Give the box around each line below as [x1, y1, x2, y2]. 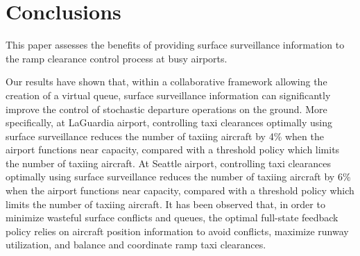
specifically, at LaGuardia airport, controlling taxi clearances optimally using [6, 115, 332, 130]
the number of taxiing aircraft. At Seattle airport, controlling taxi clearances [6, 155, 331, 170]
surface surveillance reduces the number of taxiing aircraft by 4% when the [6, 128, 324, 143]
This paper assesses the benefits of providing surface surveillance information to [6, 37, 345, 52]
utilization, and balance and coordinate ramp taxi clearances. [6, 237, 266, 252]
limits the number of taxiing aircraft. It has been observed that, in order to [6, 196, 325, 211]
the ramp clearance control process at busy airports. [6, 51, 228, 65]
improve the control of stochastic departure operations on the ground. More [6, 101, 327, 116]
